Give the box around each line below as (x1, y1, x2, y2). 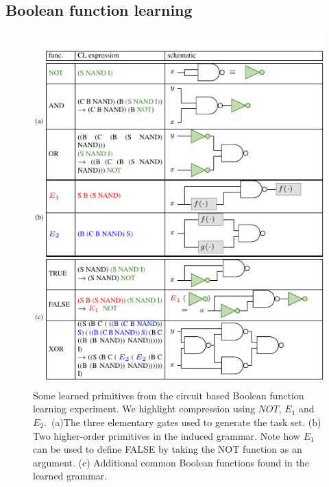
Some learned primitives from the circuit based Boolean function (33, 388, 304, 402)
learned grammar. (33, 469, 108, 483)
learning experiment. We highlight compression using (33, 401, 255, 416)
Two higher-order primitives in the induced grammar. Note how (33, 428, 300, 442)
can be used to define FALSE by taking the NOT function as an (33, 442, 302, 456)
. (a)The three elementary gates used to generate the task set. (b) (44, 414, 321, 429)
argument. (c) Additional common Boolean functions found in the (33, 455, 309, 469)
